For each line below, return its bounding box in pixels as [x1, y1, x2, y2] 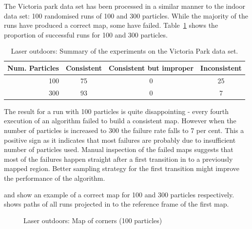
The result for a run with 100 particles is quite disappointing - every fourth [4, 106, 229, 116]
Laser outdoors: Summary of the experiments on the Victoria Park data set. [11, 46, 238, 56]
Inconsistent [200, 62, 242, 73]
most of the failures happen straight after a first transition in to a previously [4, 153, 233, 164]
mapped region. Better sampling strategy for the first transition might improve [4, 163, 240, 173]
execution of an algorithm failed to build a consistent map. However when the [4, 115, 236, 126]
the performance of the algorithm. [4, 172, 105, 183]
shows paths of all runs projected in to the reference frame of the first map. [4, 199, 229, 209]
